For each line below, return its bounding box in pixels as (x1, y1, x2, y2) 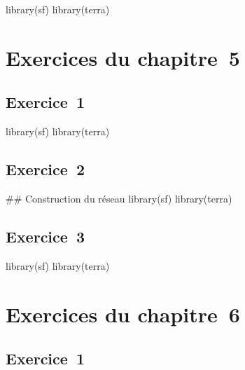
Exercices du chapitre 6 (6, 299, 240, 328)
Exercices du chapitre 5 (6, 43, 240, 71)
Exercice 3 (6, 225, 85, 247)
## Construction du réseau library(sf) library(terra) (6, 191, 232, 205)
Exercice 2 (6, 158, 85, 180)
